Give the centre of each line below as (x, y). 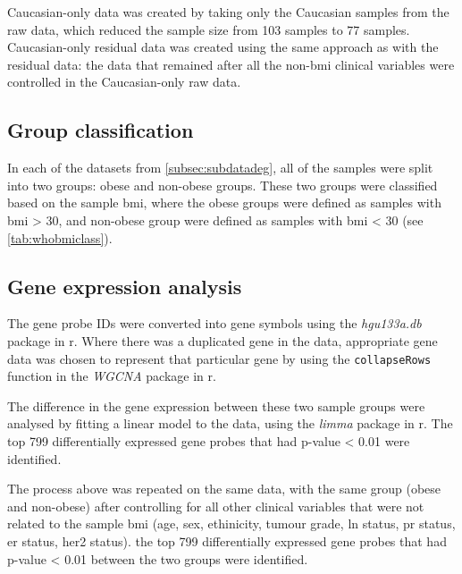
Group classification (101, 130)
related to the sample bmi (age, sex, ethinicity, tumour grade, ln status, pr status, (231, 523)
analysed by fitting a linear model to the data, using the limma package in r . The (230, 423)
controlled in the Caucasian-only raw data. (124, 82)
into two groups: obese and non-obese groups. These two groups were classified (223, 185)
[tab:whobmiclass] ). (60, 237)
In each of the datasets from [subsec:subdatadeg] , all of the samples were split (220, 168)
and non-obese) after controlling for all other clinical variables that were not (216, 506)
